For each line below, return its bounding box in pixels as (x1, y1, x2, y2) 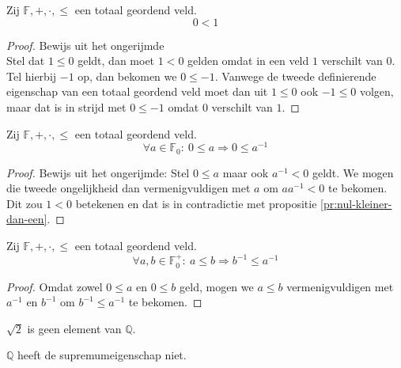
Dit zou (6, 195, 43, 211)
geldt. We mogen (312, 164, 394, 180)
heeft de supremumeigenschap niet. (17, 347, 187, 363)
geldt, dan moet (78, 52, 155, 69)
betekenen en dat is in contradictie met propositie (75, 195, 317, 211)
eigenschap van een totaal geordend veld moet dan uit (6, 83, 268, 100)
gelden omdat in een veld (187, 52, 309, 69)
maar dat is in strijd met (6, 98, 127, 115)
